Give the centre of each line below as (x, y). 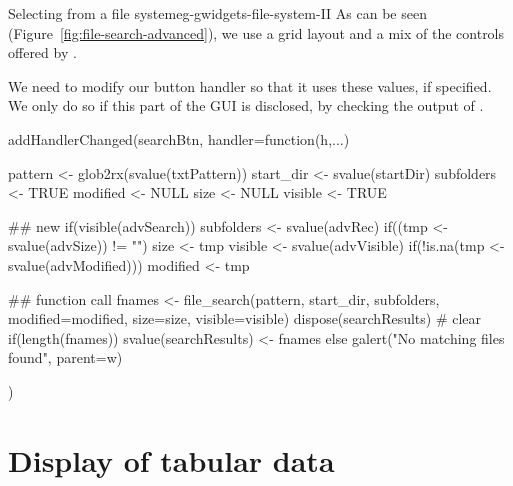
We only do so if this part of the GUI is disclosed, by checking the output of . (246, 105)
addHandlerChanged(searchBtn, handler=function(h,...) (179, 138)
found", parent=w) (65, 357)
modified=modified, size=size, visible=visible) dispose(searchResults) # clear (245, 318)
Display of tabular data (171, 459)
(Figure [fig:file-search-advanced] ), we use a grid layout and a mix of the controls (256, 32)
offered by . (42, 52)
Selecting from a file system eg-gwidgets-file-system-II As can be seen (217, 13)
